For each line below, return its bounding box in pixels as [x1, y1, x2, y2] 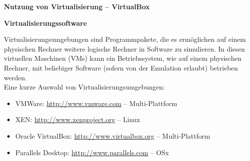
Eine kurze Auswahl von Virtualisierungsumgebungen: [4, 82, 165, 92]
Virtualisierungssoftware [4, 18, 87, 28]
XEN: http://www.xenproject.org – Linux [15, 114, 141, 125]
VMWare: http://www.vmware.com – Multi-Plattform [15, 98, 178, 108]
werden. [4, 72, 27, 82]
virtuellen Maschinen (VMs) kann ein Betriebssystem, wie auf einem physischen [4, 53, 242, 63]
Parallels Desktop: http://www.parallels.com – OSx [15, 147, 169, 157]
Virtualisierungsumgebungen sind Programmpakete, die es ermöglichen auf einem [4, 34, 246, 44]
